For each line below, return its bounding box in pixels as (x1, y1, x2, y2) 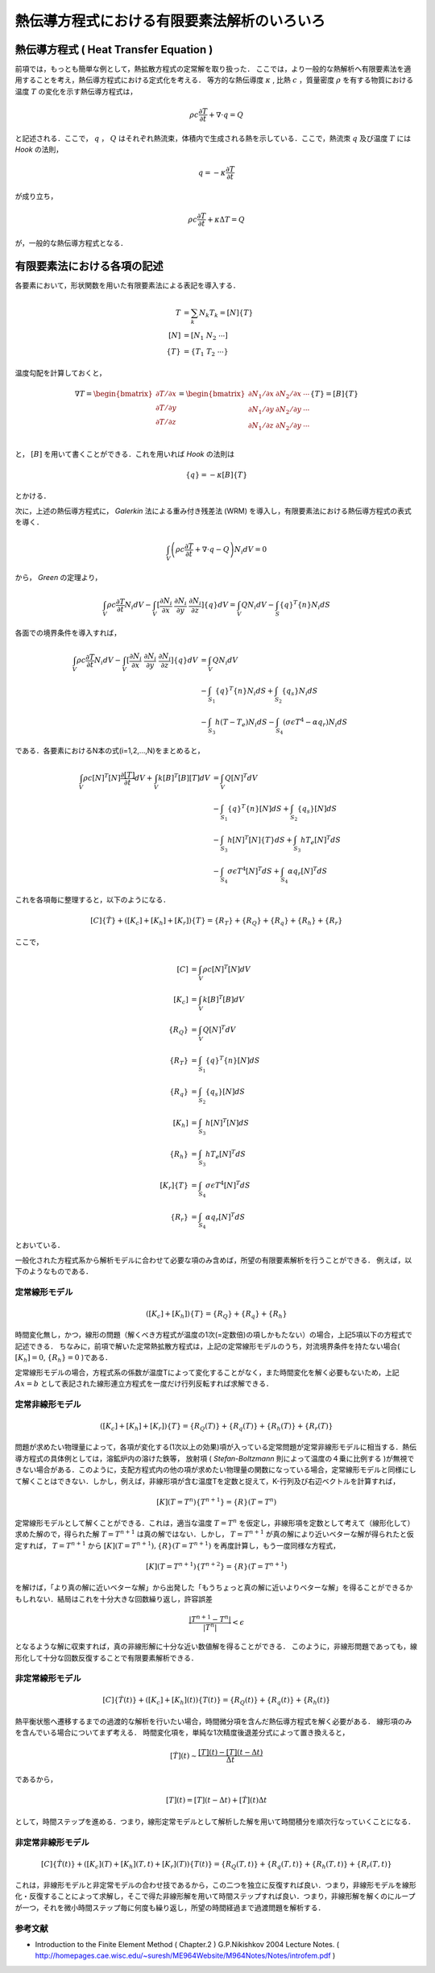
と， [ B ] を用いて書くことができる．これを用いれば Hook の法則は (14, 449, 235, 458)
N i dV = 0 (234, 545, 267, 556)
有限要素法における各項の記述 (14, 259, 164, 273)
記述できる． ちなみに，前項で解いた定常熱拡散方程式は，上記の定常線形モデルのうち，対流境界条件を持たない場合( (14, 1341, 400, 1351)
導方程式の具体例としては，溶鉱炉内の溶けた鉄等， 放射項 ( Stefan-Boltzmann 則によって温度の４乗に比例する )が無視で (14, 1453, 415, 1463)
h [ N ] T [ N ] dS (205, 1117, 250, 1128)
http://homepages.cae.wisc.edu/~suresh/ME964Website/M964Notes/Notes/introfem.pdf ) (35, 1950, 336, 1961)
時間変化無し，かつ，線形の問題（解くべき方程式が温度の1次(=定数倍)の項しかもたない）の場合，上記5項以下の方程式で (14, 1330, 412, 1340)
